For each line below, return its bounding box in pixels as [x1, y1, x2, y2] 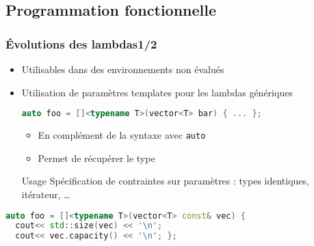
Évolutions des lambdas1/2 [5, 35, 157, 52]
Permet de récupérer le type [38, 150, 155, 165]
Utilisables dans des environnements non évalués [21, 62, 224, 76]
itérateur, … [21, 187, 70, 201]
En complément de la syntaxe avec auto [38, 128, 206, 142]
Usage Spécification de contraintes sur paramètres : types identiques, [21, 174, 310, 188]
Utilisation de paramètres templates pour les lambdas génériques [21, 85, 293, 99]
